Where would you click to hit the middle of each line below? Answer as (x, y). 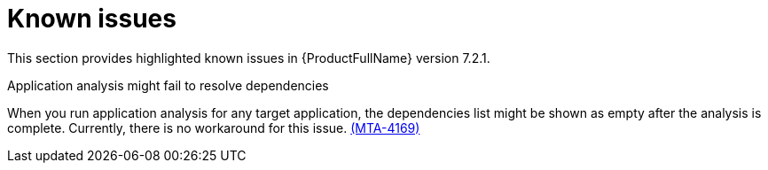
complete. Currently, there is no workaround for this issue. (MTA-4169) (214, 127)
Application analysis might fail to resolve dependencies (168, 85)
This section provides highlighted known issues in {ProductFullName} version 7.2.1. (249, 58)
